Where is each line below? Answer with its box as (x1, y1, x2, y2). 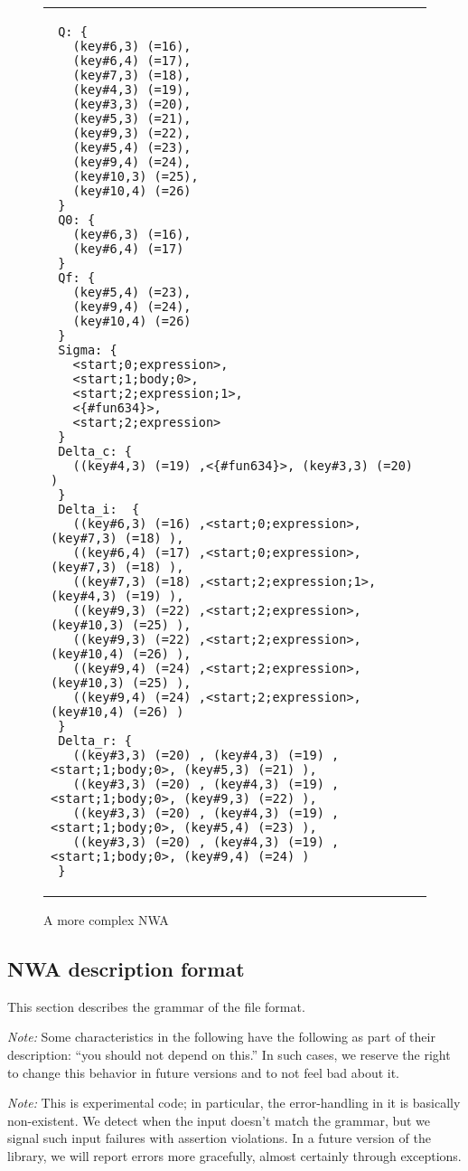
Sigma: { (58, 343, 117, 357)
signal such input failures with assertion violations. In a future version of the (7, 1129, 431, 1147)
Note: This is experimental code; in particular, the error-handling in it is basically (7, 1093, 461, 1112)
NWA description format (7, 954, 245, 982)
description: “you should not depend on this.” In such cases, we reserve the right (7, 1044, 451, 1063)
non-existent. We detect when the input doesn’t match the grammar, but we (7, 1110, 431, 1129)
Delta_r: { (58, 733, 133, 748)
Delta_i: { (58, 502, 140, 516)
